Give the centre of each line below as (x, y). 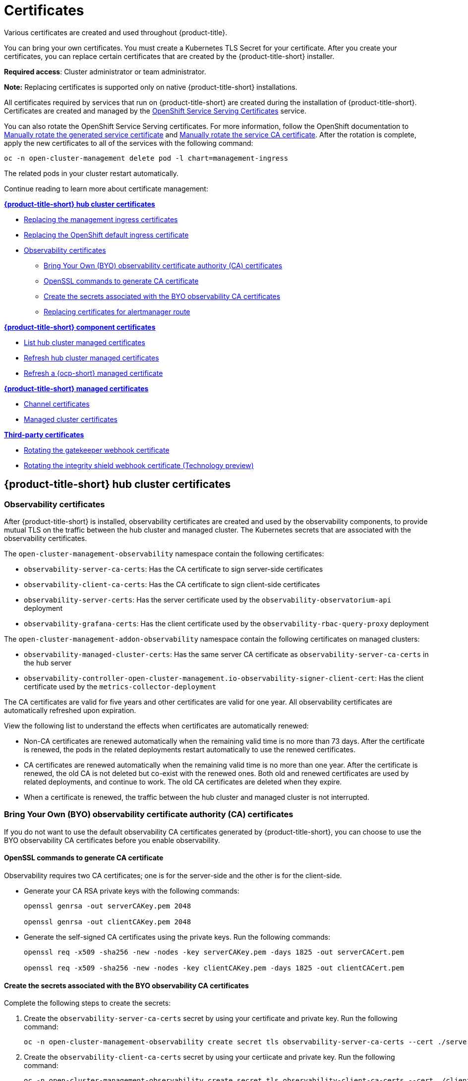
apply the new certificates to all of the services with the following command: (129, 143)
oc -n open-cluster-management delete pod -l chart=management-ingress (146, 158)
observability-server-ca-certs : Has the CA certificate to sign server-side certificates (174, 569)
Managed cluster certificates (71, 419)
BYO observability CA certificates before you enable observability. (112, 840)
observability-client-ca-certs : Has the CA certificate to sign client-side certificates (172, 584)
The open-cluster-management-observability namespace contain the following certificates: (164, 553)
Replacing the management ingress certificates (101, 219)
